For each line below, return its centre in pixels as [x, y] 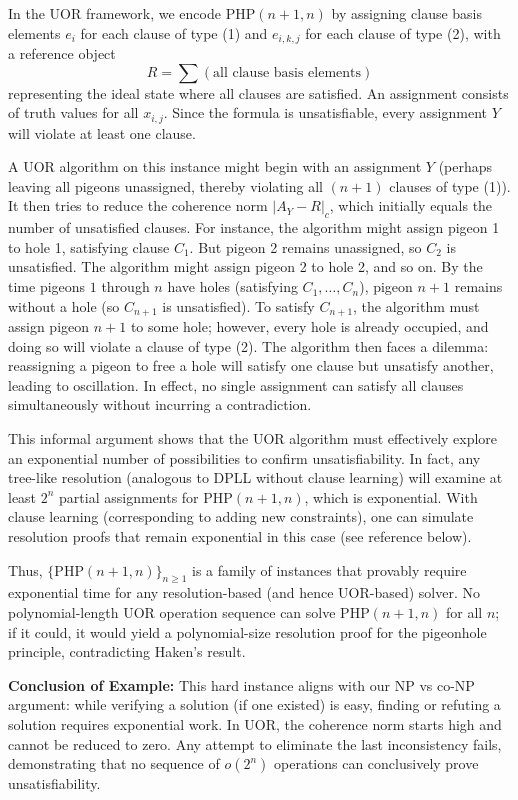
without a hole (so [64, 305]
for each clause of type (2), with [403, 32]
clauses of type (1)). [450, 185]
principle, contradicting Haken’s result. [127, 651]
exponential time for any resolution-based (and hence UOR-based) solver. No [244, 592]
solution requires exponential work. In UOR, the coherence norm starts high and [255, 723]
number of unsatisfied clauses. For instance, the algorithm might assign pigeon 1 [254, 227]
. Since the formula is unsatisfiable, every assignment [325, 112]
